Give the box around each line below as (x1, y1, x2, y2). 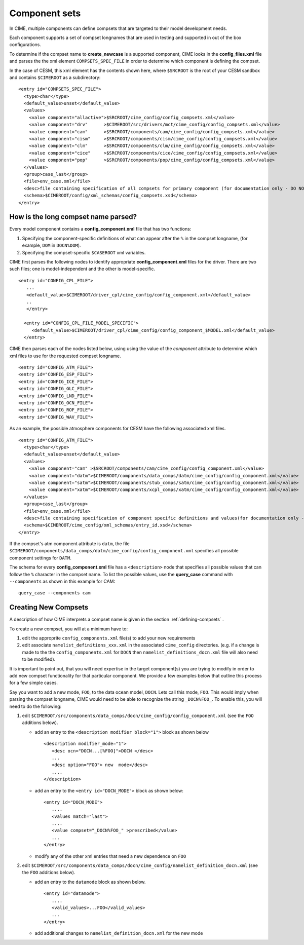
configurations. (9, 42, 42, 48)
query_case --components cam (18, 590, 91, 596)
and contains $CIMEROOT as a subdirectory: (9, 74, 101, 81)
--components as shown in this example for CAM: (9, 578, 116, 585)
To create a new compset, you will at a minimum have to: (9, 626, 128, 632)
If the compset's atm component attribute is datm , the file (9, 541, 130, 547)
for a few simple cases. (9, 679, 58, 686)
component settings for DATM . (9, 555, 72, 561)
